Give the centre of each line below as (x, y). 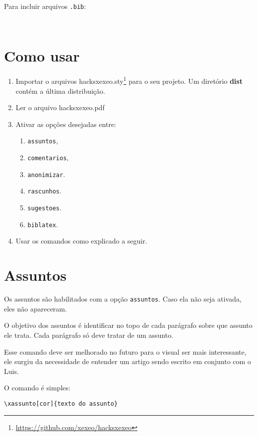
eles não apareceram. (35, 308)
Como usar (42, 55)
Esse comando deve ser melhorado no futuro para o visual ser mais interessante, (125, 351)
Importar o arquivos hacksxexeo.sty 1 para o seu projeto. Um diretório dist (129, 80)
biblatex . (43, 224)
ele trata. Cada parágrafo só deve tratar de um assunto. (89, 335)
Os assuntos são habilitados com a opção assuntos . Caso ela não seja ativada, (123, 299)
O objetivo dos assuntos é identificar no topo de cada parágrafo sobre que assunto (128, 325)
